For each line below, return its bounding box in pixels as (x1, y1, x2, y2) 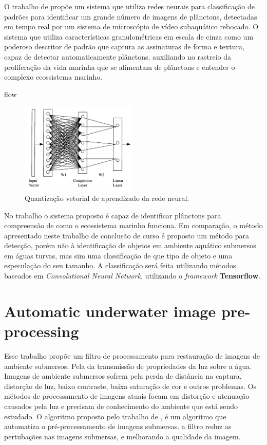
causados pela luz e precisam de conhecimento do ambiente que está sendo (4, 400, 238, 411)
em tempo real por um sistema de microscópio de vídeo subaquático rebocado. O (4, 21, 259, 32)
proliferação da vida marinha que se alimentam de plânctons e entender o (4, 61, 235, 72)
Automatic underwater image (4, 300, 216, 321)
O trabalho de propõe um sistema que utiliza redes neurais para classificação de (4, 1, 255, 11)
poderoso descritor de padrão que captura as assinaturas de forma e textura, (4, 41, 244, 52)
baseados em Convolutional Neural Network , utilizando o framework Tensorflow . (4, 270, 260, 281)
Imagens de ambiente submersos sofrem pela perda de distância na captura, (4, 370, 242, 381)
